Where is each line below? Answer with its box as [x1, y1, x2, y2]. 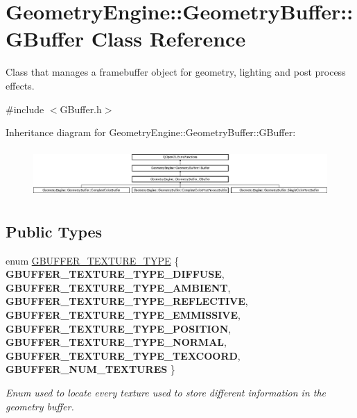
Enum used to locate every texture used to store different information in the [6, 385, 326, 400]
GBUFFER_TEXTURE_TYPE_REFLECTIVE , [6, 294, 248, 308]
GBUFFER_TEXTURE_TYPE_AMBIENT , [6, 280, 231, 294]
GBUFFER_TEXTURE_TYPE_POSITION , [6, 321, 232, 335]
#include [6, 101, 44, 116]
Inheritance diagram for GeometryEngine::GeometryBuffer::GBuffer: [6, 125, 296, 140]
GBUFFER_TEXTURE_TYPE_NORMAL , [6, 335, 227, 349]
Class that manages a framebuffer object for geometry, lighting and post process [6, 65, 346, 79]
